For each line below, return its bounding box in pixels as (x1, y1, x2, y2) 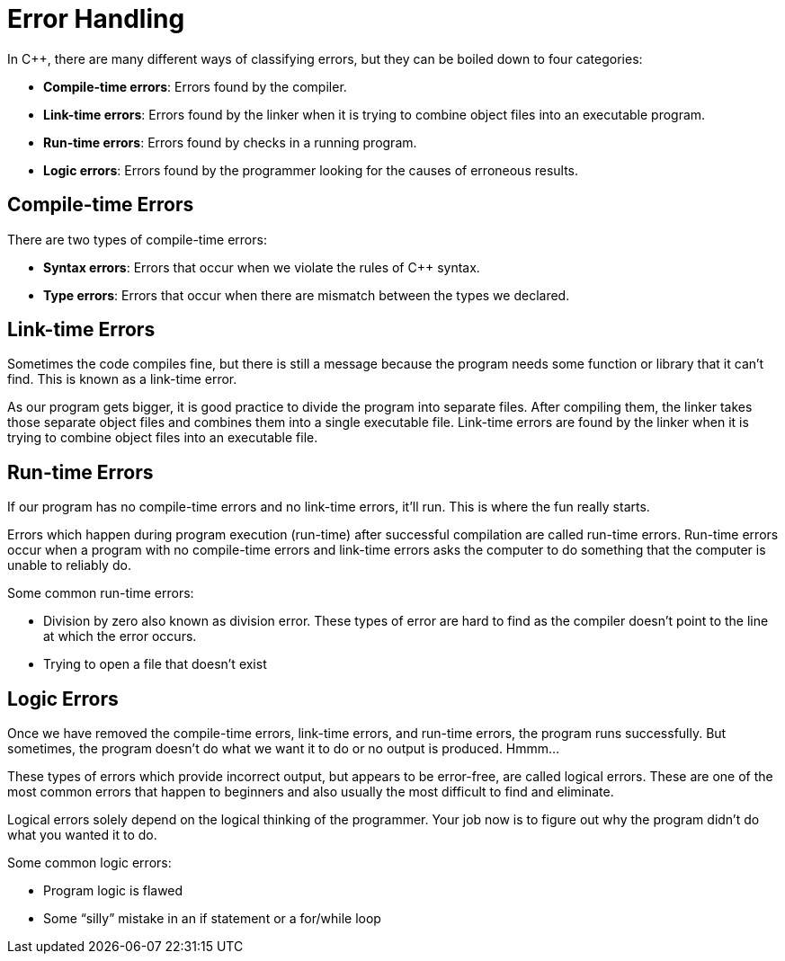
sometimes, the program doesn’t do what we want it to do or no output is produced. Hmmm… (7, 741, 560, 757)
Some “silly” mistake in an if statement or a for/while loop (43, 911, 381, 927)
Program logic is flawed (43, 883, 183, 899)
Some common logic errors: (7, 855, 172, 871)
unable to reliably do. (7, 557, 131, 574)
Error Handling (7, 4, 185, 34)
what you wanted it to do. (7, 827, 157, 843)
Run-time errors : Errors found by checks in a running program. (43, 134, 417, 150)
